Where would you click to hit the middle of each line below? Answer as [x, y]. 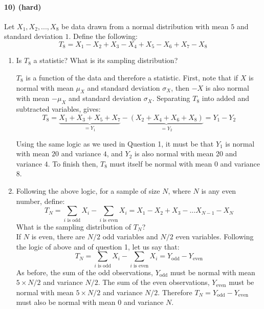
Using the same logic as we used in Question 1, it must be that [115, 143]
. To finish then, [73, 163]
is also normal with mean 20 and [186, 153]
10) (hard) [23, 6]
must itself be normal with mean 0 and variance [185, 163]
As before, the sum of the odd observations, [84, 272]
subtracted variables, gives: [58, 109]
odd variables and [130, 236]
